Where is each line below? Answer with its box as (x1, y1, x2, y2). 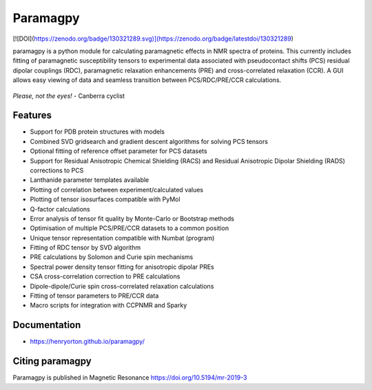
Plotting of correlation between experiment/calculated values (30, 185, 204, 194)
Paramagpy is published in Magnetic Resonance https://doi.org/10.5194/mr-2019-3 (12, 373, 247, 382)
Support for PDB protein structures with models (30, 127, 165, 136)
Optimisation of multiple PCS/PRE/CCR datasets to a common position (30, 224, 229, 232)
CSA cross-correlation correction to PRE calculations (30, 272, 180, 280)
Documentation (12, 319, 81, 331)
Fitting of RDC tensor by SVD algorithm (30, 243, 141, 252)
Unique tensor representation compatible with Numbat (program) (30, 234, 215, 242)
